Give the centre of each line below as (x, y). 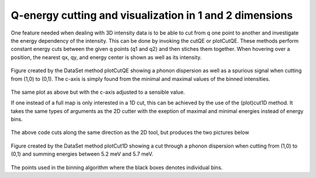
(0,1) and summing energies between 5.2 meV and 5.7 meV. (82, 154)
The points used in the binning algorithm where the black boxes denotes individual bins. (117, 167)
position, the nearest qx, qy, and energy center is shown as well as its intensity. (106, 57)
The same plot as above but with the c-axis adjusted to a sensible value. (98, 92)
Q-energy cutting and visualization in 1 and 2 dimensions (152, 15)
